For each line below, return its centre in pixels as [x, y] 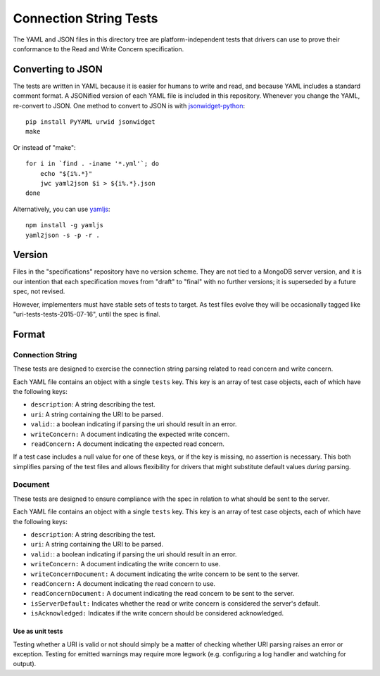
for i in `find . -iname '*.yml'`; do [93, 164]
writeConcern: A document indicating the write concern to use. [126, 564]
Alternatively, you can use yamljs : [62, 209]
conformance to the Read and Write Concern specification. [99, 49]
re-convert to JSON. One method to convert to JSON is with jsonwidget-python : [129, 106]
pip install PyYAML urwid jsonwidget [91, 122]
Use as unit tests [38, 631]
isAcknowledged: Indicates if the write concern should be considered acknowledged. [157, 613]
